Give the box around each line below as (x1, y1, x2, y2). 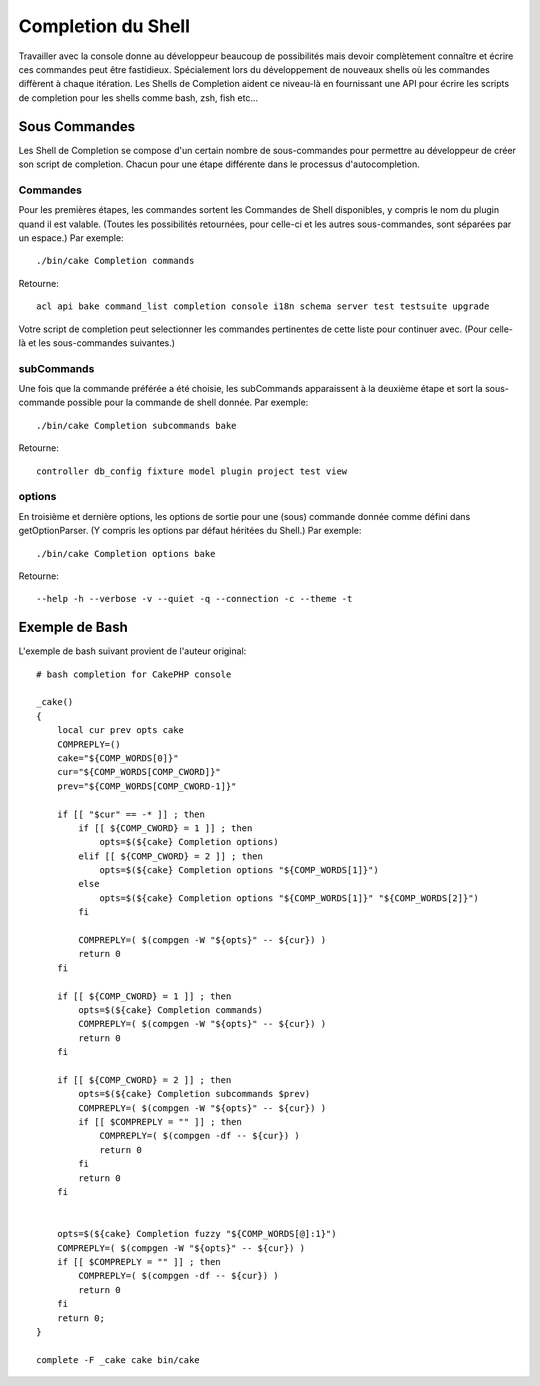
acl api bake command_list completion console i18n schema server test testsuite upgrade (36, 301, 490, 312)
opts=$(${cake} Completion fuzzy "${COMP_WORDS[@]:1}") (56, 1228, 337, 1240)
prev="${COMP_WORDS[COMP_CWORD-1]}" (56, 780, 237, 792)
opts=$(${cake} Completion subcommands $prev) (78, 1088, 311, 1100)
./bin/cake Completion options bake (36, 548, 216, 559)
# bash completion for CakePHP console (36, 668, 232, 680)
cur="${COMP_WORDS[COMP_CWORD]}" (56, 766, 222, 778)
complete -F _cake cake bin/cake (36, 1354, 200, 1365)
